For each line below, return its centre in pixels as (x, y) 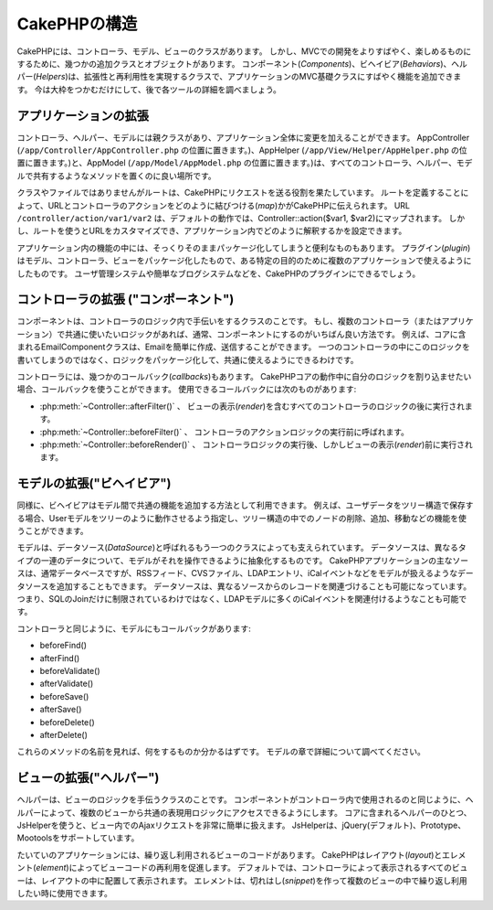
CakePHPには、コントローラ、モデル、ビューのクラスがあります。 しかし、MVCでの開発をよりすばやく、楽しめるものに (244, 51)
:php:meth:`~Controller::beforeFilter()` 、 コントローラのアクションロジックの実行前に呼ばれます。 (225, 432)
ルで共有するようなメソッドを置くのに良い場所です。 (116, 176)
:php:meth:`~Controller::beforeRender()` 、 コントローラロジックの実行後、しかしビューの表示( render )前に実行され (257, 444)
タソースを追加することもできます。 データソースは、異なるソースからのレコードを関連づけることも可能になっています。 (244, 586)
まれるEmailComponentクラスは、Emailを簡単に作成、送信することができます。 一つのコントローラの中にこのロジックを (243, 347)
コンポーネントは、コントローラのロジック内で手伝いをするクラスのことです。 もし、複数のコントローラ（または (229, 321)
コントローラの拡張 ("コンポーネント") (126, 300)
